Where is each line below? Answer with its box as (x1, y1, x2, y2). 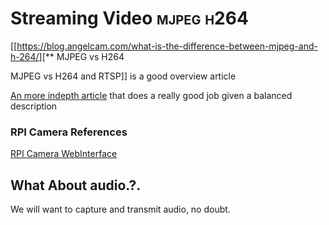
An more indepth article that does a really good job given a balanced (10, 89, 293, 101)
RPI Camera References (10, 125, 128, 139)
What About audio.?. (10, 177, 142, 194)
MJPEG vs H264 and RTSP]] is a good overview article (10, 70, 237, 82)
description (10, 100, 58, 112)
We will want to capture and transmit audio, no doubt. (10, 203, 231, 216)
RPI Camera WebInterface (10, 148, 118, 160)
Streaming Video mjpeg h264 (10, 7, 249, 30)
